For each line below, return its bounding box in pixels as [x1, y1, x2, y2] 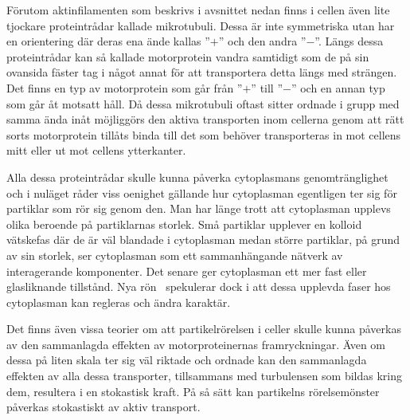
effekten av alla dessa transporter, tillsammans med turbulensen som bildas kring [6, 367, 403, 384]
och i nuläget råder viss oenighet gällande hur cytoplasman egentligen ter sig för [6, 184, 397, 201]
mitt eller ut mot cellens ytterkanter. [6, 142, 186, 159]
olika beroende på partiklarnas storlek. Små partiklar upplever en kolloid [6, 215, 362, 232]
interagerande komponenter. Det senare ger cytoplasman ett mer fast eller [6, 262, 367, 279]
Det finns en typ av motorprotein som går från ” [6, 79, 243, 96]
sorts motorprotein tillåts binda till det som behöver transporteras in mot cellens [6, 126, 401, 143]
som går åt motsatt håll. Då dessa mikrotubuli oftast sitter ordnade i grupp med [6, 95, 400, 112]
